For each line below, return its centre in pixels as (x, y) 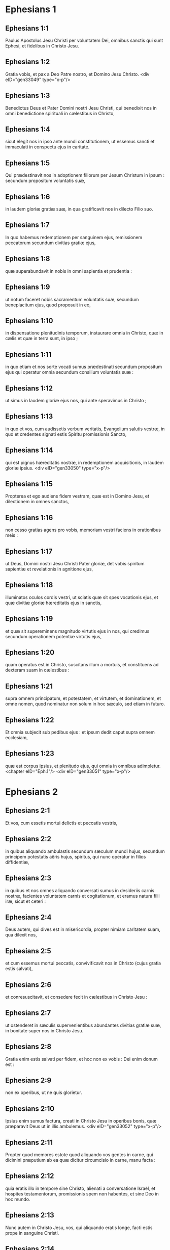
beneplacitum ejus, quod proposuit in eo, (48, 305)
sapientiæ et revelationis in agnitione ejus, (49, 569)
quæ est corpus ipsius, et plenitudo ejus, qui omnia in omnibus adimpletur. (83, 766)
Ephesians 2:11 (29, 1142)
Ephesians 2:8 (28, 1047)
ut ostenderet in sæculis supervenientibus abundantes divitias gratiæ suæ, (83, 1025)
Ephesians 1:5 (28, 163)
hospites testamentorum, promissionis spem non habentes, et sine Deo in (82, 1193)
